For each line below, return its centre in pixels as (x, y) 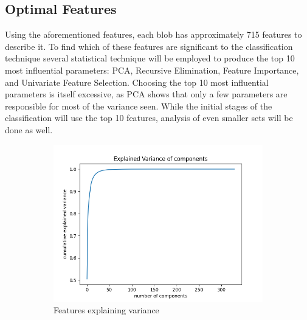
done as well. (29, 129)
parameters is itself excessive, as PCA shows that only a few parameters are (146, 94)
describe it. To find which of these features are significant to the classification (149, 46)
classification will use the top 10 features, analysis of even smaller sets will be (149, 118)
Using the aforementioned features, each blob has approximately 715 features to (153, 34)
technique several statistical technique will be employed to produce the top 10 (150, 58)
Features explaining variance (106, 310)
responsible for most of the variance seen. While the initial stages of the (139, 106)
